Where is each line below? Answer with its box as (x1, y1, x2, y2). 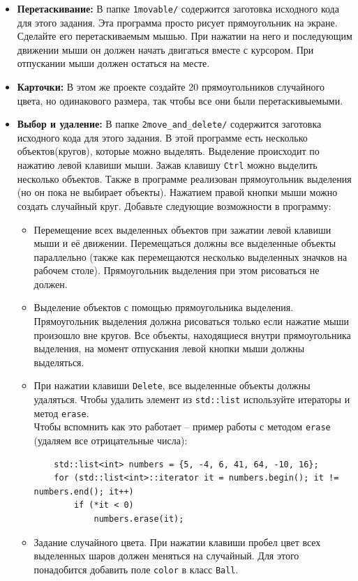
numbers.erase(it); (94, 514, 184, 525)
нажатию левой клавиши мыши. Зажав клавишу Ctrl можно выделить (17, 158, 318, 172)
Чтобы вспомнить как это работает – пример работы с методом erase (33, 419, 331, 434)
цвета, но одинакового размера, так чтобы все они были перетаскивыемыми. (17, 93, 343, 107)
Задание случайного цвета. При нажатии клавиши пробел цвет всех (33, 534, 321, 549)
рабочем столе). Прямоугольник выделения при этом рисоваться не (33, 263, 320, 278)
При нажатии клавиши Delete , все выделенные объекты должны (33, 378, 311, 393)
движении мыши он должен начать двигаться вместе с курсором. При (17, 42, 314, 56)
